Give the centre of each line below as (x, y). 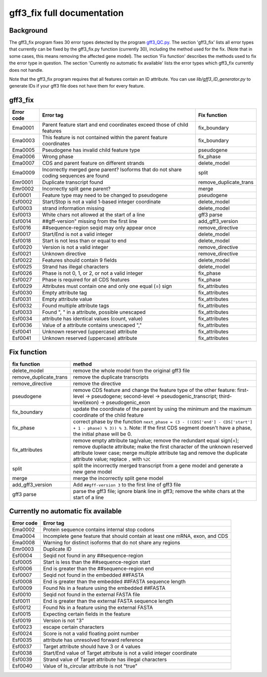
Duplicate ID (57, 549)
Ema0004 (23, 536)
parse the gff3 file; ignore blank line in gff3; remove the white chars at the (159, 491)
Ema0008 (23, 543)
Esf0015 (22, 614)
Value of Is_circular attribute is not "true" (90, 666)
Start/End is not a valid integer (77, 234)
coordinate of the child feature (108, 415)
